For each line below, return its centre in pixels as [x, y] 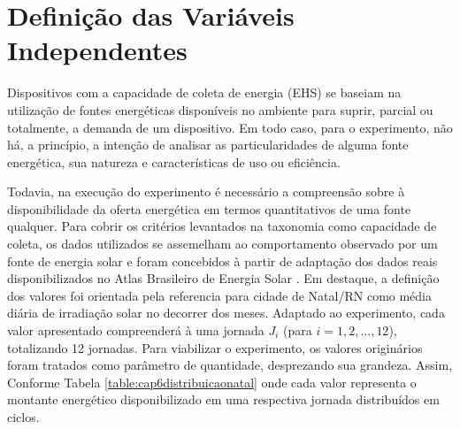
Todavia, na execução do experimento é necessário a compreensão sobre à [206, 192]
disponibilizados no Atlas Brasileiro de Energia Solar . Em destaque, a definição [223, 278]
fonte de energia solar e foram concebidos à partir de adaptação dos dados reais [222, 260]
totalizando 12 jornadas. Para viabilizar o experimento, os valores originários [215, 347]
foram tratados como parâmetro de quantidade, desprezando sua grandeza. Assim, [230, 365]
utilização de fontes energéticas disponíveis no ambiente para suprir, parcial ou [220, 109]
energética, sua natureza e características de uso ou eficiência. [174, 161]
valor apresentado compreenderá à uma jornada [136, 330]
